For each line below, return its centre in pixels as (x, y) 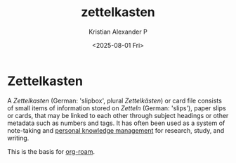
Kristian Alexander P (118, 32)
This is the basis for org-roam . (51, 151)
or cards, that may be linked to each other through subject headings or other (118, 115)
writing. (18, 138)
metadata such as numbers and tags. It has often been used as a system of (116, 123)
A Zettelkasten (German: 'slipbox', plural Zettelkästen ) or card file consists (115, 100)
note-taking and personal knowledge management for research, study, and (116, 130)
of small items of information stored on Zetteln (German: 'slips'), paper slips (117, 108)
